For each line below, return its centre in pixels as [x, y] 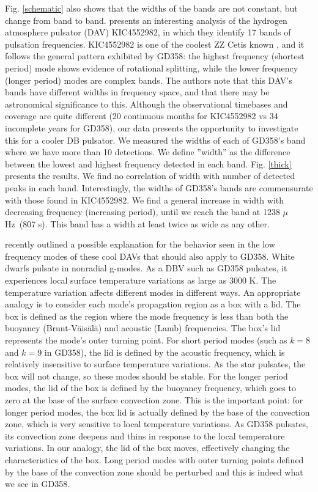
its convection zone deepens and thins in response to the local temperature [145, 435]
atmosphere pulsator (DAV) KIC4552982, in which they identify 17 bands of [148, 32]
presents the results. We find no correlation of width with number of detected [150, 176]
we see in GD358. [38, 484]
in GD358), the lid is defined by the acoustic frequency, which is [165, 352]
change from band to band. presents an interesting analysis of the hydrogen [146, 20]
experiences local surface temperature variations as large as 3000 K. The [141, 280]
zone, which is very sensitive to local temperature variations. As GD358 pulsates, [157, 424]
